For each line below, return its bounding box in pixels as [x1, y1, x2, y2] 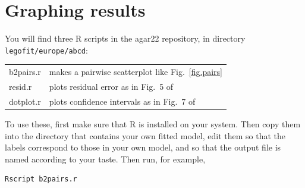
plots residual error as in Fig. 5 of [49, 80, 174, 92]
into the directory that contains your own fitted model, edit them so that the [5, 129, 285, 142]
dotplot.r [9, 95, 41, 107]
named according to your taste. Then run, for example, [5, 152, 206, 165]
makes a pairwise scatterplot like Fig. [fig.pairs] [49, 65, 222, 78]
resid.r [9, 80, 32, 92]
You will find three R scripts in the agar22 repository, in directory [5, 32, 246, 45]
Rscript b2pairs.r [5, 175, 77, 184]
